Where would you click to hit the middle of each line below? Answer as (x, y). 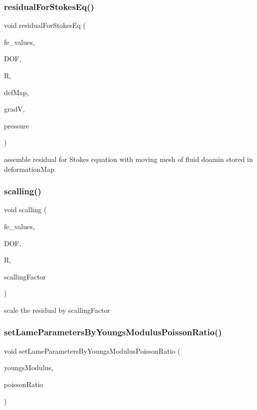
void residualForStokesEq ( (45, 25)
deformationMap (29, 169)
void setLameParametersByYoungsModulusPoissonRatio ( (92, 350)
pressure (17, 125)
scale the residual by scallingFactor (57, 310)
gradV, (14, 109)
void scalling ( (25, 209)
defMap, (16, 92)
